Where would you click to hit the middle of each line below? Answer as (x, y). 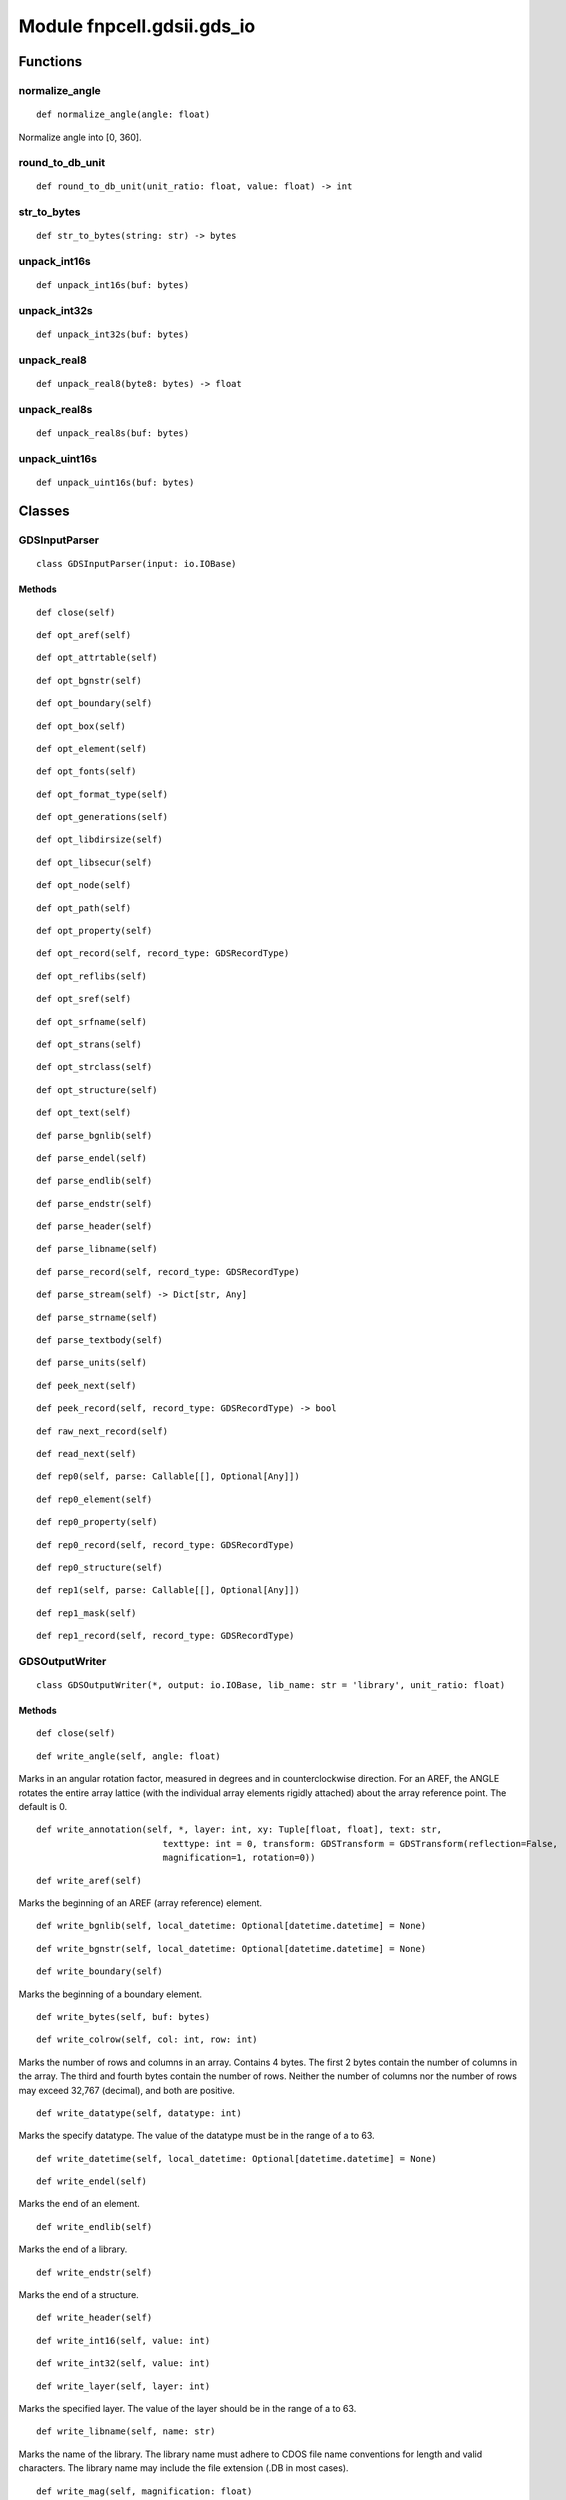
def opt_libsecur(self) (94, 862)
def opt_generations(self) (102, 817)
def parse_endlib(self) (94, 1181)
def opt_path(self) (84, 908)
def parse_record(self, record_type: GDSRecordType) (168, 1271)
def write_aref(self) (89, 1880)
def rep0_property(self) (97, 1522)
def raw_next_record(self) (102, 1431)
